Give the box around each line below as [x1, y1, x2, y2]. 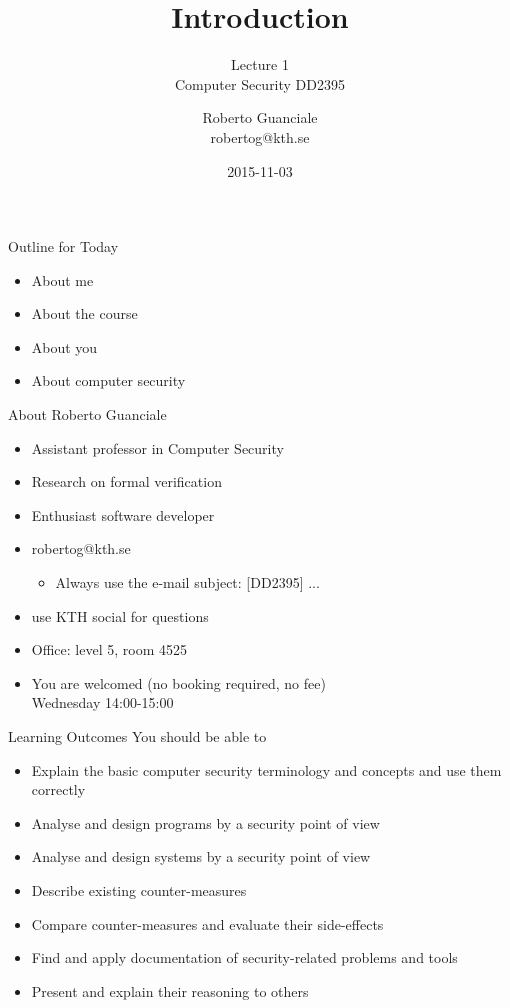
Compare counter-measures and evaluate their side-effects [31, 913, 384, 934]
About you [31, 336, 98, 357]
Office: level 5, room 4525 [31, 639, 187, 660]
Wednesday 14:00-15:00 [31, 692, 174, 713]
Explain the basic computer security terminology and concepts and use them [31, 759, 502, 780]
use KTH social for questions [31, 605, 209, 626]
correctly [31, 779, 86, 800]
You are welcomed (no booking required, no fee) [31, 672, 326, 693]
